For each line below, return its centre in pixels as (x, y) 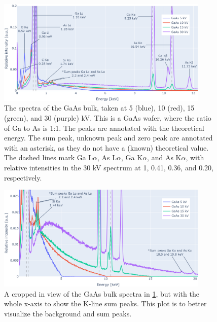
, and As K (164, 157)
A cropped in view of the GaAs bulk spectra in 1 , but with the (102, 293)
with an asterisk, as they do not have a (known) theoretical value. (106, 147)
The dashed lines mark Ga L (49, 157)
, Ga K (132, 157)
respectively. (23, 177)
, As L (107, 157)
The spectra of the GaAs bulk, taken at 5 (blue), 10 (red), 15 (99, 108)
